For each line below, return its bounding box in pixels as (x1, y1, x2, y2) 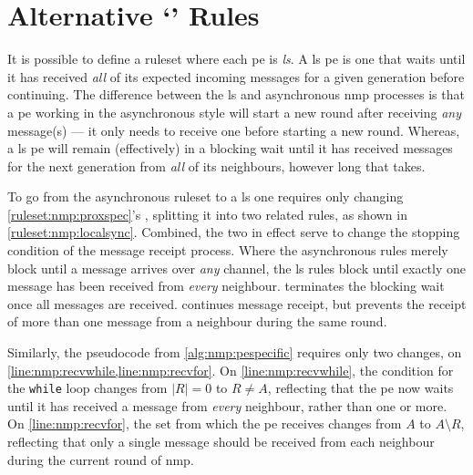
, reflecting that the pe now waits (267, 378, 454, 398)
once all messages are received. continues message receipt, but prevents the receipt (7, 294, 467, 313)
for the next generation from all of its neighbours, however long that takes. (7, 156, 426, 175)
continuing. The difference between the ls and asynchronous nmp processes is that (7, 85, 465, 104)
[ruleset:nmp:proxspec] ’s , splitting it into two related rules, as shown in (7, 204, 407, 223)
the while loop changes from (7, 378, 168, 398)
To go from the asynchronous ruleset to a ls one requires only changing (7, 187, 404, 206)
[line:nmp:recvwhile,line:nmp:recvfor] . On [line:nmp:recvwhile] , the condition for (7, 360, 454, 379)
